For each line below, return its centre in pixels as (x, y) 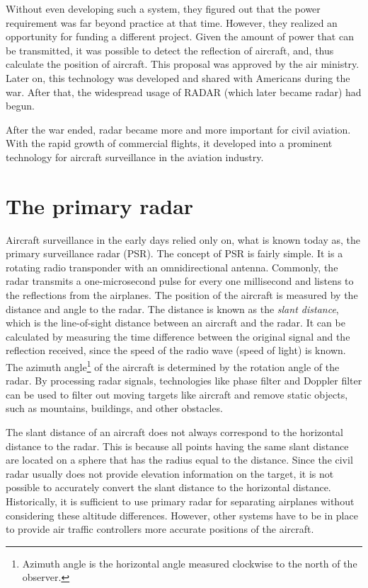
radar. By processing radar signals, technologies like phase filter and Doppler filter (184, 381)
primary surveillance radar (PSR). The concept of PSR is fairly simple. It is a (174, 253)
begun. (20, 106)
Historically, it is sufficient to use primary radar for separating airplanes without (180, 501)
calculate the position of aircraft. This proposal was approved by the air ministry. (183, 64)
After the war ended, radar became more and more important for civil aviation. (178, 129)
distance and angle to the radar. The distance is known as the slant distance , (172, 308)
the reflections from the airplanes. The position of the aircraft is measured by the (182, 295)
